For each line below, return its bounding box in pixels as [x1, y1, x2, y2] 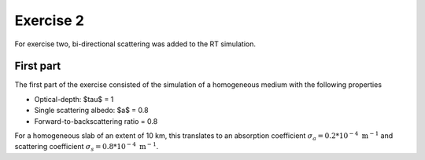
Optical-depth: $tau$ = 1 [34, 94, 114, 104]
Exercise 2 [14, 12, 84, 29]
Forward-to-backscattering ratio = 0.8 [34, 116, 158, 125]
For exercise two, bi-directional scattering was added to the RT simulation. [14, 39, 256, 49]
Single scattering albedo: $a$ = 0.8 [34, 106, 149, 115]
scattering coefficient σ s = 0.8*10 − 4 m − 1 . [14, 141, 159, 153]
